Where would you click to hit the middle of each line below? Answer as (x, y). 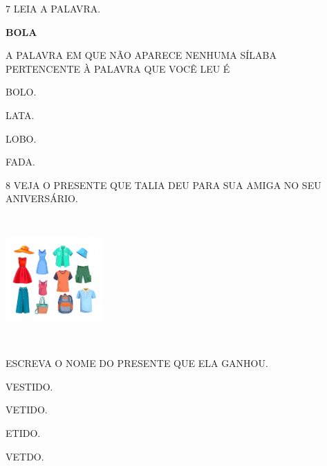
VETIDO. (27, 410)
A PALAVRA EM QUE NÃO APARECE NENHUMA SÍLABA (141, 55)
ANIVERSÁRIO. (42, 198)
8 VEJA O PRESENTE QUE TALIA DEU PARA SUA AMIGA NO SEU (163, 185)
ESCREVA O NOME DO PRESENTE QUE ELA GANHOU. (137, 363)
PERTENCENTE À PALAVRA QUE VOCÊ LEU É (118, 68)
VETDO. (25, 456)
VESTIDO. (29, 386)
